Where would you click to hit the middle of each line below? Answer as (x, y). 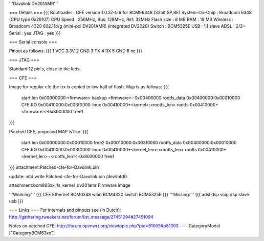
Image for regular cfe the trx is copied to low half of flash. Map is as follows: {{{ (89, 87)
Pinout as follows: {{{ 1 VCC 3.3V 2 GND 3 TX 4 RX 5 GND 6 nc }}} (76, 51)
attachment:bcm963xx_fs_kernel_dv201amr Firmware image (70, 185)
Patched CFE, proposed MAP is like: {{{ (49, 131)
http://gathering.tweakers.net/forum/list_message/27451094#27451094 (81, 217)
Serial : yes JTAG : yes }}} (35, 33)
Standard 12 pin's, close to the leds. (45, 69)
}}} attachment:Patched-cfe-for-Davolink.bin (54, 167)
